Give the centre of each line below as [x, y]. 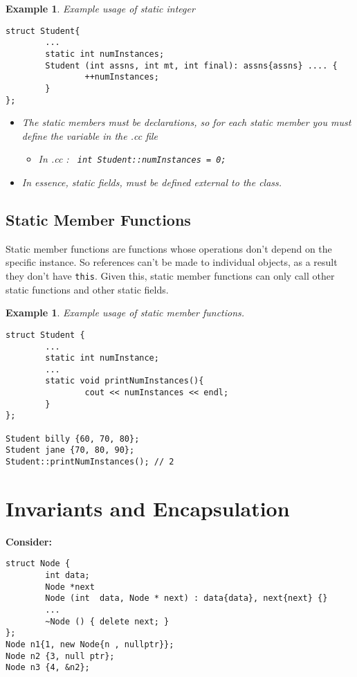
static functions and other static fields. [87, 289]
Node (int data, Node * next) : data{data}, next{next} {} [186, 598]
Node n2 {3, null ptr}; [60, 656]
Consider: [29, 541]
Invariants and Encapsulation [148, 508]
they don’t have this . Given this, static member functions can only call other [170, 276]
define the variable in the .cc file [90, 135]
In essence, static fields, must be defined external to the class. [152, 182]
